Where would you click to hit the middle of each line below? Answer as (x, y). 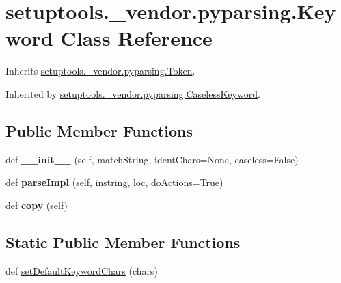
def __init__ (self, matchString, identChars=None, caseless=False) (152, 159)
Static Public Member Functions (123, 242)
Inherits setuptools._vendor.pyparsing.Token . (100, 71)
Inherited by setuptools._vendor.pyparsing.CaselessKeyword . (133, 93)
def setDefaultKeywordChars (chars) (82, 270)
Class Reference (136, 38)
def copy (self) (37, 205)
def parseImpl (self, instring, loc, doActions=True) (114, 182)
